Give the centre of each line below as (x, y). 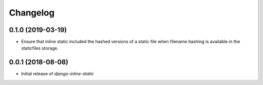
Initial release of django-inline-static (58, 74)
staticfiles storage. (40, 48)
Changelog (32, 13)
